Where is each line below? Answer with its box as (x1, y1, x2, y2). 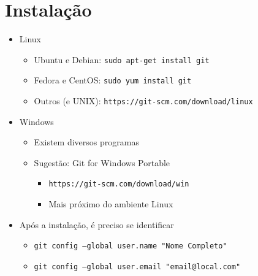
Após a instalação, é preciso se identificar (19, 218, 174, 231)
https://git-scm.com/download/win (48, 180, 189, 189)
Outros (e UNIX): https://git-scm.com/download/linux (34, 94, 253, 107)
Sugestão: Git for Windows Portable (34, 156, 170, 169)
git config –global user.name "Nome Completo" (34, 242, 227, 251)
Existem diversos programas (34, 136, 139, 148)
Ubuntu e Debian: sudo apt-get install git (34, 53, 210, 66)
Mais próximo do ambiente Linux (48, 197, 173, 210)
